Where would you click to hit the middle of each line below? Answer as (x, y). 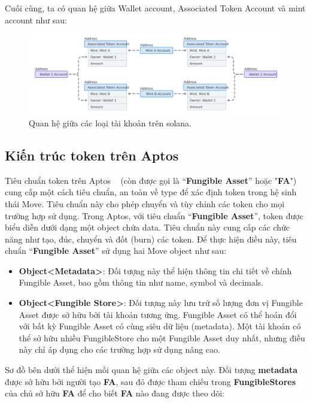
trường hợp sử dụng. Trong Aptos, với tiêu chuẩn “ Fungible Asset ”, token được (154, 215)
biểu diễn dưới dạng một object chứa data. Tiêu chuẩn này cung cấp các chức (147, 227)
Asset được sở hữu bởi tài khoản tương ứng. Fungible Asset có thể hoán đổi (158, 314)
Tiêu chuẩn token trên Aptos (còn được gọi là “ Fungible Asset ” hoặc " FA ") (151, 180)
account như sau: (36, 19)
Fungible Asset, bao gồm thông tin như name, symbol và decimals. (141, 282)
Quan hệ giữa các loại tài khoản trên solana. (110, 122)
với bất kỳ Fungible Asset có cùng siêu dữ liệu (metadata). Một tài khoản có (160, 326)
